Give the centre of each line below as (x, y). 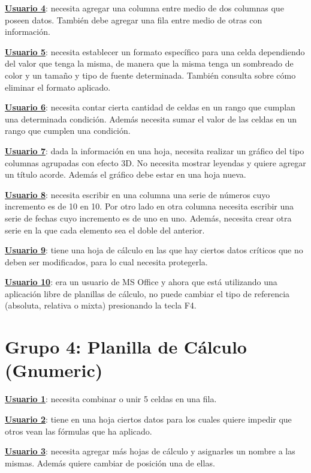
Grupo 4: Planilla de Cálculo (126, 347)
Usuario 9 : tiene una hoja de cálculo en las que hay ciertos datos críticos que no (154, 250)
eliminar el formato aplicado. (58, 87)
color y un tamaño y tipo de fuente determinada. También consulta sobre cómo (150, 75)
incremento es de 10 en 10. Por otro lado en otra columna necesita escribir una (150, 206)
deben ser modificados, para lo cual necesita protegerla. (106, 261)
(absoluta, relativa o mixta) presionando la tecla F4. (101, 305)
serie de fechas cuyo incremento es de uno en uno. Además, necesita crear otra (148, 218)
